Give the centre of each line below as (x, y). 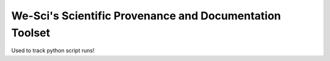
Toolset (31, 33)
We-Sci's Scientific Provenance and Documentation (146, 16)
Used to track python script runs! (53, 51)
